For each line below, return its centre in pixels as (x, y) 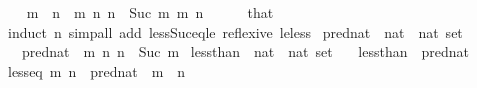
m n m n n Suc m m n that (150, 12)
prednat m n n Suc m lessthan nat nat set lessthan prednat (245, 51)
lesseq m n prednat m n (96, 70)
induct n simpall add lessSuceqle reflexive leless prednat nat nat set (235, 31)
